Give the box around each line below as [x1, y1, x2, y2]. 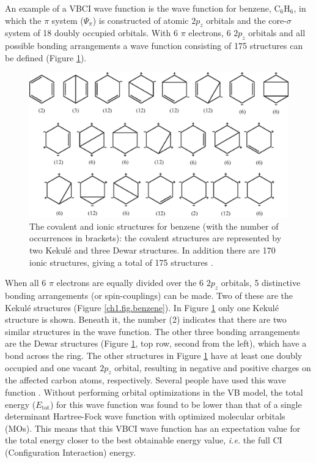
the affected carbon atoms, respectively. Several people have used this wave [5, 374, 286, 386]
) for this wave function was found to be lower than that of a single [50, 397, 302, 410]
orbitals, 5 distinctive [221, 276, 301, 289]
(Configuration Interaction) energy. [5, 445, 136, 458]
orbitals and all [248, 26, 306, 39]
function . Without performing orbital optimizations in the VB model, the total [5, 385, 303, 398]
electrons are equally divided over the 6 [56, 276, 204, 289]
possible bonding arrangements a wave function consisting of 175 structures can [5, 39, 303, 52]
